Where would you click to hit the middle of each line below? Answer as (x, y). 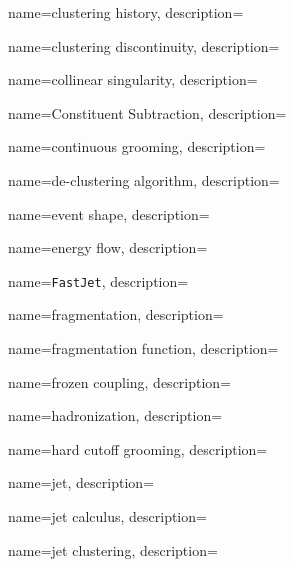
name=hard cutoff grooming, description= (138, 448)
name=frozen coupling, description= (120, 381)
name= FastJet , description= (98, 280)
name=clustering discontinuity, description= (144, 45)
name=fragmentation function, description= (143, 348)
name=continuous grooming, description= (137, 146)
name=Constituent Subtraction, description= (147, 112)
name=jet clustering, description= (113, 549)
